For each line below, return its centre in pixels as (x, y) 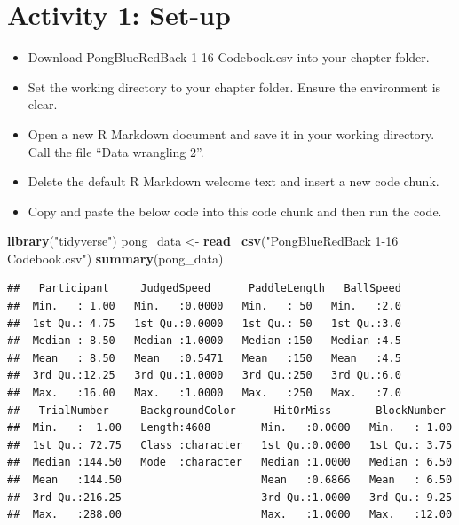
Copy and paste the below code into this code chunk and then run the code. (235, 211)
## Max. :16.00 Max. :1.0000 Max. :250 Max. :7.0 (204, 393)
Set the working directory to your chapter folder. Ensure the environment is (234, 86)
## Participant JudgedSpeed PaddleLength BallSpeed (204, 289)
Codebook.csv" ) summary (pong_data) (115, 258)
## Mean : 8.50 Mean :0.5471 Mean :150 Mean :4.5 (204, 358)
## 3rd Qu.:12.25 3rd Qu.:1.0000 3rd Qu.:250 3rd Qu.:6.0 (204, 376)
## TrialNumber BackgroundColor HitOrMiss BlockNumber (226, 410)
